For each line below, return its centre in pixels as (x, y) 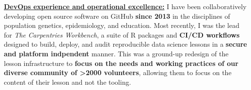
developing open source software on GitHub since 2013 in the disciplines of (117, 16)
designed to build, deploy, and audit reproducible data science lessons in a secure (125, 44)
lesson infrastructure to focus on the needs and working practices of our (121, 63)
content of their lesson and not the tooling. (68, 82)
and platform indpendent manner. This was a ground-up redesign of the (116, 53)
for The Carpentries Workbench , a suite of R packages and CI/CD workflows (122, 34)
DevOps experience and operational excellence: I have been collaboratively (125, 6)
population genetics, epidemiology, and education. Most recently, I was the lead (122, 25)
